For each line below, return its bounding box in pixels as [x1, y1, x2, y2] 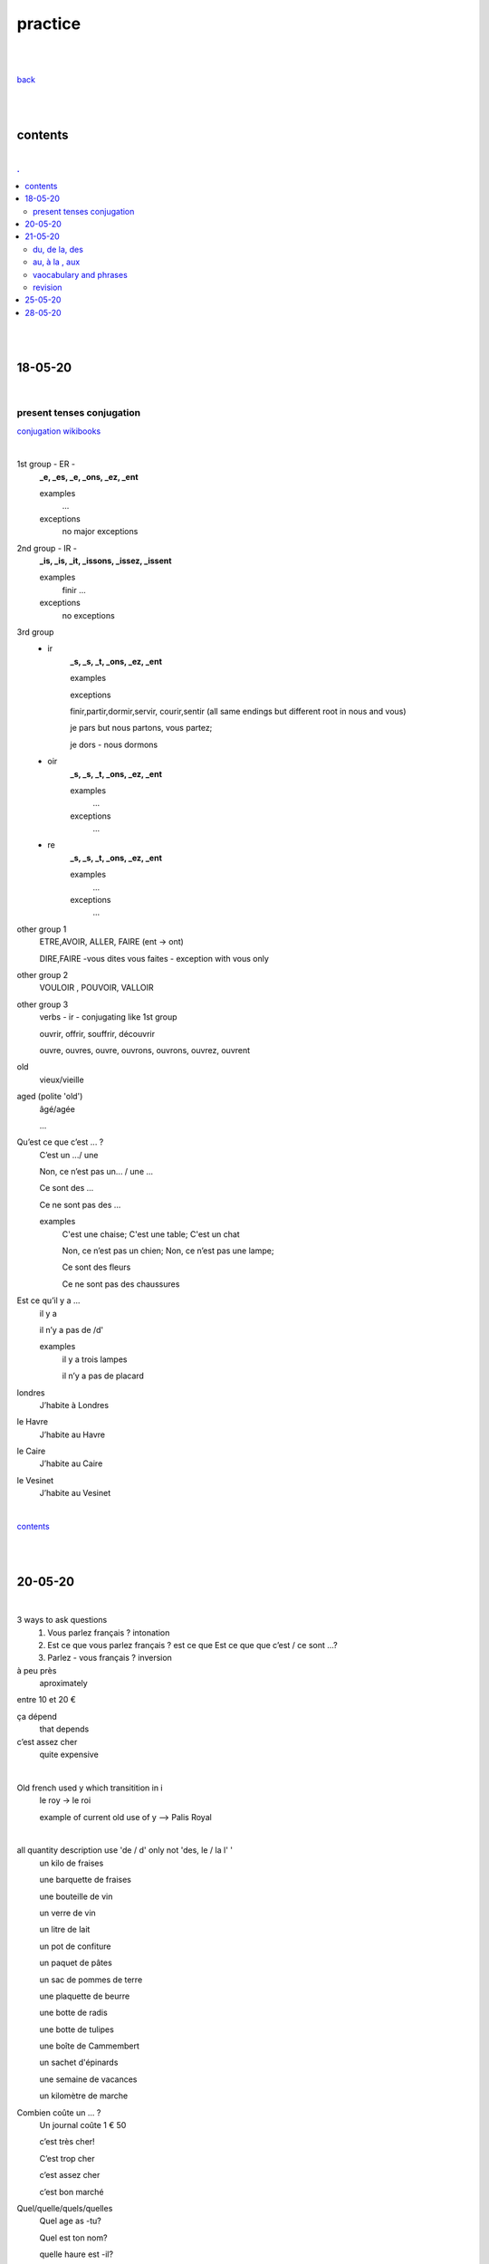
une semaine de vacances [39, 2074, 138, 2085]
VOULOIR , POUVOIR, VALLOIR [39, 983, 154, 993]
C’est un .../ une [39, 1149, 99, 1160]
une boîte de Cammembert [39, 2040, 140, 2051]
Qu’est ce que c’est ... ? [16, 1137, 104, 1147]
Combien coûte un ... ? [16, 2106, 101, 2118]
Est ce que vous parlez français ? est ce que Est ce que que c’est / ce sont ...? [47, 1639, 339, 1650]
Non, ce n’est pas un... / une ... [39, 1166, 154, 1177]
